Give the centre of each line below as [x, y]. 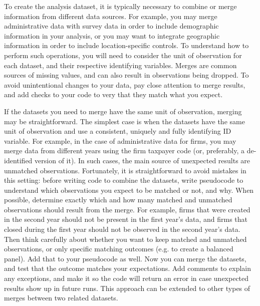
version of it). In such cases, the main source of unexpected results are [143, 160]
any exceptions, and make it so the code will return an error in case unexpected [126, 278]
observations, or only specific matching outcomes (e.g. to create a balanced [119, 249]
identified [18, 160]
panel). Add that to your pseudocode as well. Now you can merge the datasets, [125, 258]
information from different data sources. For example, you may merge [111, 16]
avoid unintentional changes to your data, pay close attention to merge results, [125, 84]
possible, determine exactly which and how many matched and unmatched [118, 200]
